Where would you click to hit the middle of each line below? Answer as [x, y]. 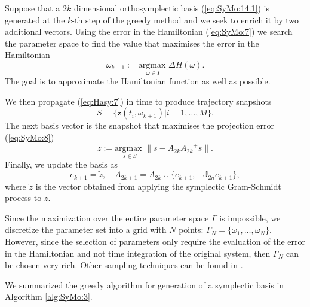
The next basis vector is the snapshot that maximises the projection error [140, 125]
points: [191, 230]
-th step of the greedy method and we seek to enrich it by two [185, 19]
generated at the [35, 19]
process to [23, 198]
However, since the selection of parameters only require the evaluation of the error [155, 241]
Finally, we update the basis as [62, 164]
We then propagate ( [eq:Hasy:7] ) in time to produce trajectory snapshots [138, 101]
